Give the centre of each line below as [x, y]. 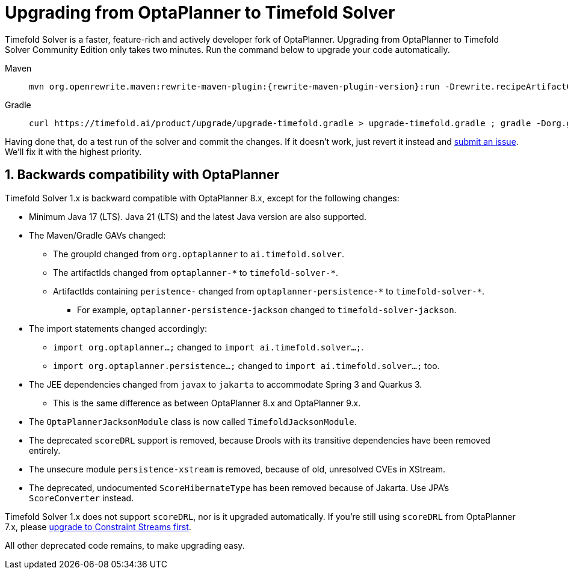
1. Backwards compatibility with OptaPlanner [142, 175]
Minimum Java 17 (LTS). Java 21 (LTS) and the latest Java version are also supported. [198, 216]
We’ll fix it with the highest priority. [73, 151]
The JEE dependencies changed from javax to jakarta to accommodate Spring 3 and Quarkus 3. [226, 384]
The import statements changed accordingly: [118, 328]
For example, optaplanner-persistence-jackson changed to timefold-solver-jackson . [267, 310]
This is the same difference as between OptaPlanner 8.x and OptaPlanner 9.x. [207, 403]
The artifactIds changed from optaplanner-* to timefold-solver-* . [196, 272]
